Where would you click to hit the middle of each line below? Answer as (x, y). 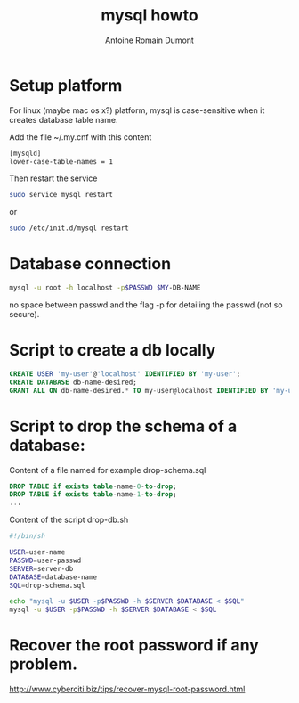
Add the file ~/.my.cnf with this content (81, 137)
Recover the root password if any (134, 646)
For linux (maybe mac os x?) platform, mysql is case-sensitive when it (137, 110)
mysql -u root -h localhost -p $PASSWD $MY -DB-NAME (105, 288)
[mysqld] (25, 153)
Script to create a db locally (113, 351)
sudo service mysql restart (61, 195)
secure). (24, 314)
